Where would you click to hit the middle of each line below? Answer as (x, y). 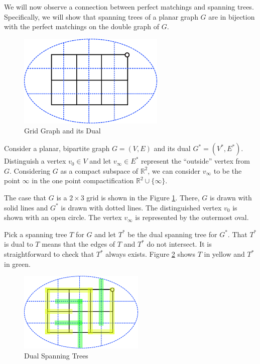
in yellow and (224, 254)
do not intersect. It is (179, 244)
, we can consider (174, 170)
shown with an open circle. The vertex (63, 217)
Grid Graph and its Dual (62, 130)
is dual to (19, 244)
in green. (17, 264)
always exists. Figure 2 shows (150, 254)
